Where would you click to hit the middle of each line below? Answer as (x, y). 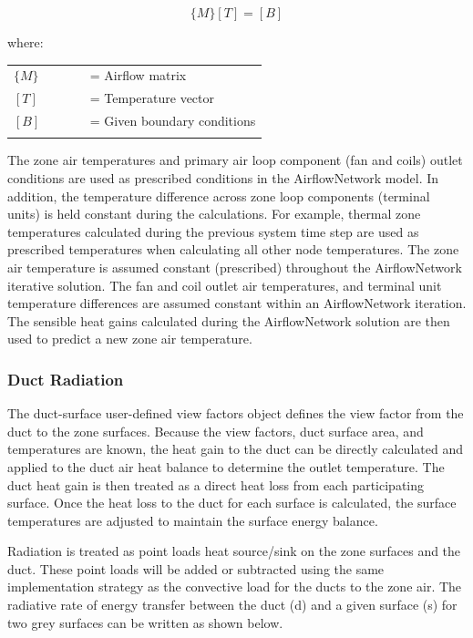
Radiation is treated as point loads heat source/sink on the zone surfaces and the (234, 551)
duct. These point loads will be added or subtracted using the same (196, 568)
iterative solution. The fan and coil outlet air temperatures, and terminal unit (225, 285)
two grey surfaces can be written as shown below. (145, 622)
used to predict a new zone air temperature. (130, 339)
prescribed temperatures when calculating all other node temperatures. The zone (233, 249)
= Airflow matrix (138, 75)
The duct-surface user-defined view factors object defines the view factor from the (236, 413)
